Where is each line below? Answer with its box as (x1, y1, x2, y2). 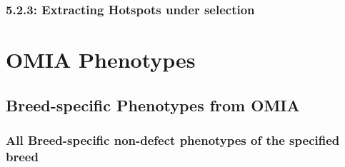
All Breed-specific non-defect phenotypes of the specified (6, 131, 340, 148)
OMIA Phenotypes (6, 45, 196, 74)
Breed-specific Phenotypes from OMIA (6, 93, 300, 116)
